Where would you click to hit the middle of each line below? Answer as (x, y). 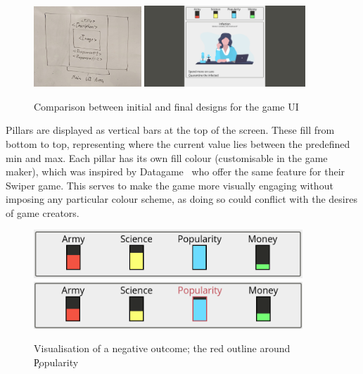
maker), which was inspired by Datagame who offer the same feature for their (176, 172)
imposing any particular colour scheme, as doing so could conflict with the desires (181, 199)
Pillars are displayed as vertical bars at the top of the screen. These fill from (170, 130)
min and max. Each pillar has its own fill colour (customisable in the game (167, 157)
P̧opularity (56, 362)
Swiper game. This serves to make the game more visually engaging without (170, 185)
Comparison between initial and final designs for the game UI (166, 106)
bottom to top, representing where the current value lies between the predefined (178, 143)
